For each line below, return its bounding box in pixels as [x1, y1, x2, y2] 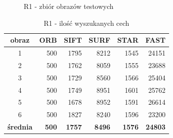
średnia [7, 122, 33, 132]
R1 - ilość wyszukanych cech [43, 17, 130, 28]
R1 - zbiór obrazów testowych [24, 1, 114, 11]
